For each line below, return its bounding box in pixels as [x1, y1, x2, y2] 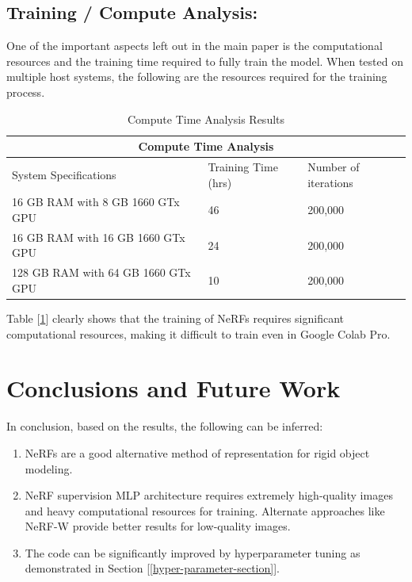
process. [6, 83, 45, 100]
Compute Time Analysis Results [127, 110, 285, 127]
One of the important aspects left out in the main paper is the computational [6, 37, 383, 54]
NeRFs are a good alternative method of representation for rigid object [25, 444, 370, 461]
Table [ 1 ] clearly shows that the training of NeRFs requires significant [6, 310, 345, 327]
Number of [307, 159, 360, 175]
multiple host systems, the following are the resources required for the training [6, 68, 387, 85]
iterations [307, 174, 353, 190]
